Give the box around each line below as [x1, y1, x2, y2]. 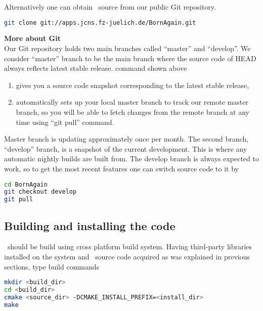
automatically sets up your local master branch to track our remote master [16, 97, 248, 107]
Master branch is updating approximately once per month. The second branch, [4, 134, 249, 144]
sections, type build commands [4, 261, 100, 272]
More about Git [4, 33, 61, 43]
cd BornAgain [4, 181, 48, 188]
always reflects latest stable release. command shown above [4, 63, 187, 73]
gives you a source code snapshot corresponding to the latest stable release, [16, 79, 249, 90]
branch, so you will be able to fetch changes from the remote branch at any [16, 107, 249, 117]
